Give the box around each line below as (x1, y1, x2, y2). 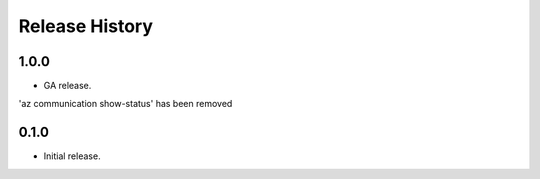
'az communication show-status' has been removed (18, 98, 233, 110)
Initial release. (43, 150, 101, 162)
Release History (18, 15, 154, 37)
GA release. (43, 80, 92, 92)
